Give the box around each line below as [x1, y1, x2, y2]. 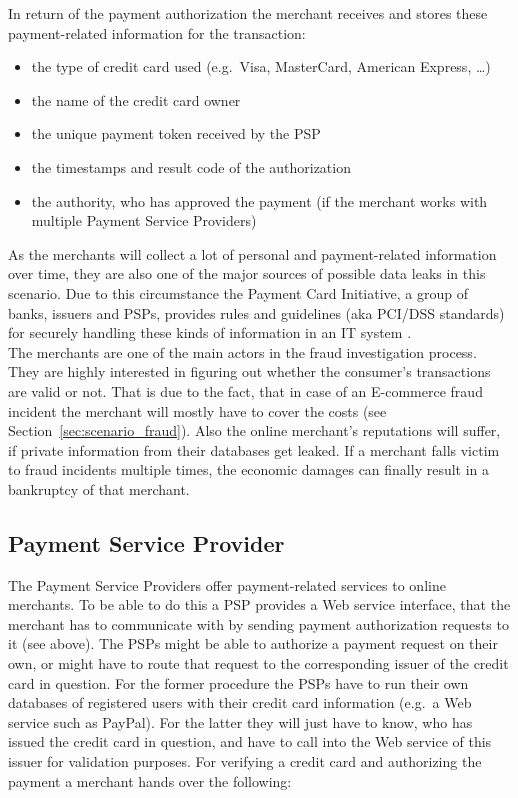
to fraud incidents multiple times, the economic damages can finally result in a [8, 459, 490, 480]
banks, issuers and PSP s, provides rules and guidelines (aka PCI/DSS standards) [8, 302, 505, 323]
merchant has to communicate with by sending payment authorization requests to [8, 613, 509, 634]
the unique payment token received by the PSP [31, 123, 321, 144]
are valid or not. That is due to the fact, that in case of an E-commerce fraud [8, 380, 483, 401]
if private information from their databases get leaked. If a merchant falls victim [8, 439, 500, 460]
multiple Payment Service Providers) [31, 210, 257, 231]
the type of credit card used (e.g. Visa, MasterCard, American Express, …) [31, 56, 491, 77]
